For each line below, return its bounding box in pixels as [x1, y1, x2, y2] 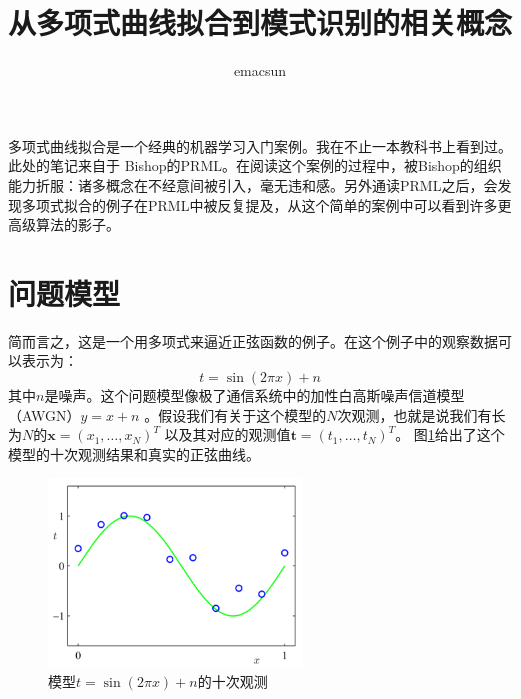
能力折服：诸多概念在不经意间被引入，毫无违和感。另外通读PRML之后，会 [8, 174, 498, 195]
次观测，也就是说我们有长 [337, 404, 506, 425]
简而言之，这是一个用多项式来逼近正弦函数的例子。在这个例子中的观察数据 [8, 330, 498, 351]
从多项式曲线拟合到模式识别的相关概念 [8, 2, 513, 43]
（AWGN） [8, 404, 81, 425]
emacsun [233, 60, 287, 81]
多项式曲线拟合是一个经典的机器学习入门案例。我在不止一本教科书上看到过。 [8, 135, 512, 156]
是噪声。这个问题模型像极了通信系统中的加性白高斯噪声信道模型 [44, 385, 465, 405]
